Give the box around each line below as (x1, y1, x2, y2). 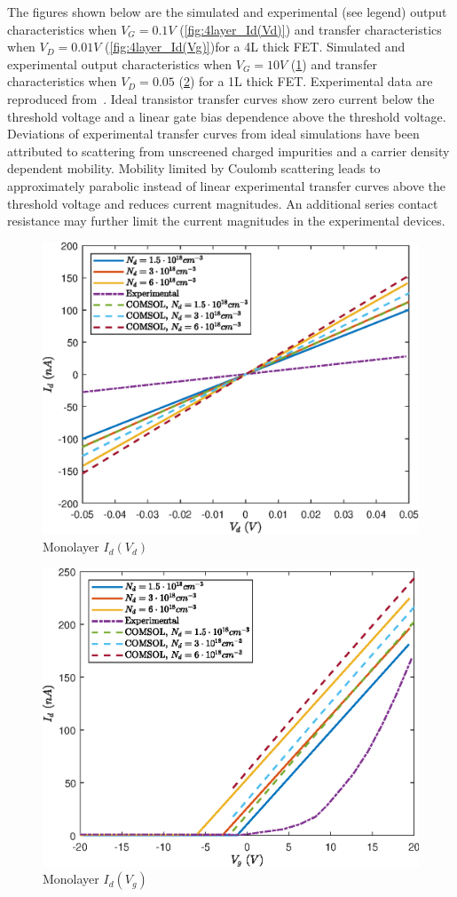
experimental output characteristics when (7, 54, 232, 73)
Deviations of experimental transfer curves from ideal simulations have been (7, 124, 420, 143)
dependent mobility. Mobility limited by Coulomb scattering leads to (7, 159, 381, 178)
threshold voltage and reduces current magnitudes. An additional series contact (7, 194, 438, 212)
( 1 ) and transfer (290, 54, 377, 73)
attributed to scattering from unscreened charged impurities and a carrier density (7, 141, 450, 160)
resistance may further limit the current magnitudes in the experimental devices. (7, 211, 445, 230)
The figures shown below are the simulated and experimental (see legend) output (7, 3, 447, 20)
